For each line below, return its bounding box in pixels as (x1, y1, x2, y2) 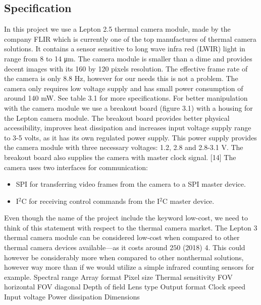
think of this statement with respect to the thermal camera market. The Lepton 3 (4, 222, 257, 233)
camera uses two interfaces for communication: (4, 162, 148, 172)
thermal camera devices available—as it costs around (4, 242, 168, 253)
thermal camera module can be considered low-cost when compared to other (4, 232, 240, 243)
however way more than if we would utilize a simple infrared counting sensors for (4, 262, 254, 272)
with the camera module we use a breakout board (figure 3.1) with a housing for (4, 102, 253, 113)
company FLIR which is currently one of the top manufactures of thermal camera (4, 33, 256, 44)
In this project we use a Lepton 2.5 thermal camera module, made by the (4, 24, 231, 34)
